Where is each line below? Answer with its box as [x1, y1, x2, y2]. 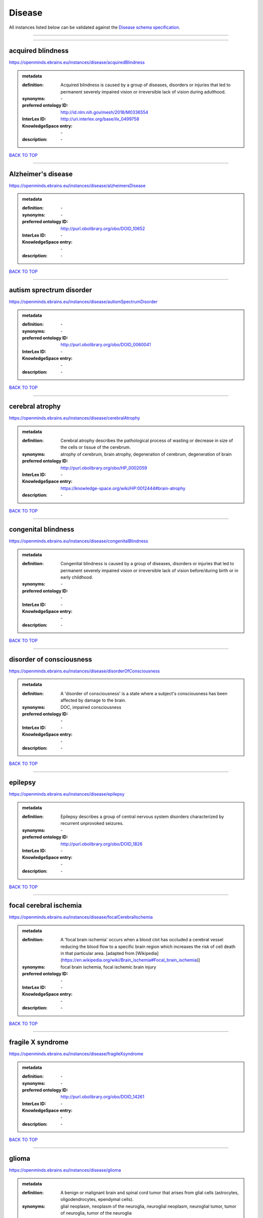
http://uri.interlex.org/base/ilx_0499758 [60, 116, 140, 122]
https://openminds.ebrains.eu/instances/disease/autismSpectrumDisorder [9, 299, 158, 304]
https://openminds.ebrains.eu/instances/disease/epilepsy [9, 791, 125, 797]
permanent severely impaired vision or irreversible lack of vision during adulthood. [60, 89, 226, 95]
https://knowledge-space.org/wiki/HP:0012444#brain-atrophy [60, 485, 186, 491]
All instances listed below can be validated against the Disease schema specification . [9, 24, 180, 30]
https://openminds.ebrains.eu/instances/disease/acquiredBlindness [9, 59, 145, 65]
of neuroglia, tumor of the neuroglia [60, 1210, 132, 1216]
